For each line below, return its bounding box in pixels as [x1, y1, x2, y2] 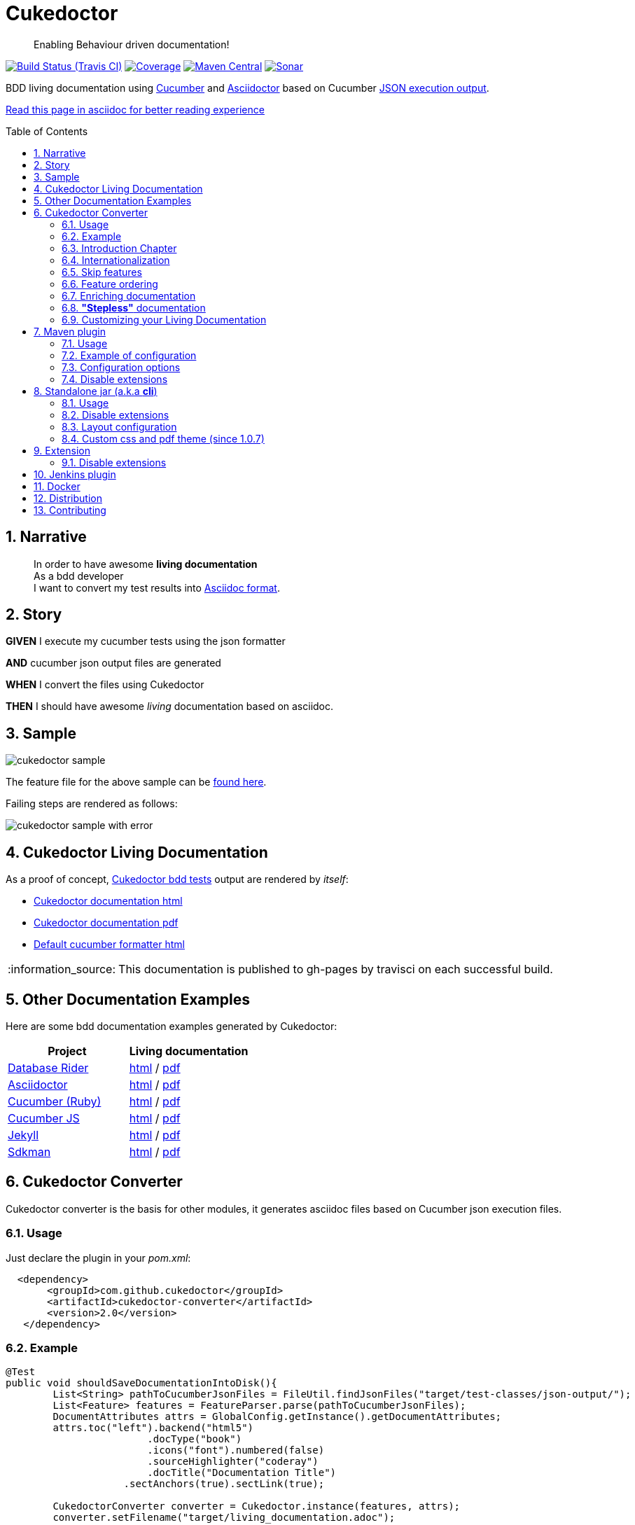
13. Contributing [34, 503, 106, 516]
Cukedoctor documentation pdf [34, 917, 179, 929]
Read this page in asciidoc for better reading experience [6, 103, 265, 116]
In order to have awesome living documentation [34, 557, 258, 570]
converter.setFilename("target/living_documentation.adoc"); [53, 1512, 396, 1524]
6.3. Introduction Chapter [62, 242, 177, 254]
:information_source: [8, 962, 116, 977]
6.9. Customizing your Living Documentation [62, 313, 267, 326]
